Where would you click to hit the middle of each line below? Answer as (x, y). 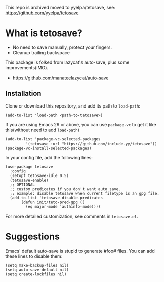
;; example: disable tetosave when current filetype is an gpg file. (85, 193)
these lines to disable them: (34, 256)
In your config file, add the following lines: (49, 157)
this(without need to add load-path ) (43, 130)
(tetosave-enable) (29, 180)
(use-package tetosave (29, 167)
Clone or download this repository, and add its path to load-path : (73, 105)
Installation (23, 94)
